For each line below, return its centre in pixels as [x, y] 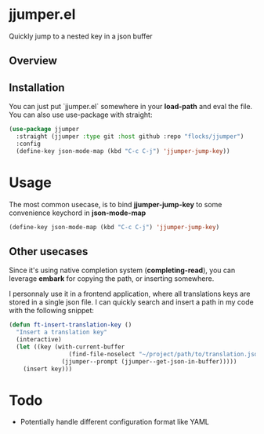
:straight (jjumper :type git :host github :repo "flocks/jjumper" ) [130, 137]
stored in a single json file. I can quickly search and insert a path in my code [131, 302]
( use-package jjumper [44, 129]
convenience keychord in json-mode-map [78, 213]
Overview [33, 61]
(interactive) [39, 340]
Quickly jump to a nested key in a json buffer [81, 36]
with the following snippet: [52, 311]
